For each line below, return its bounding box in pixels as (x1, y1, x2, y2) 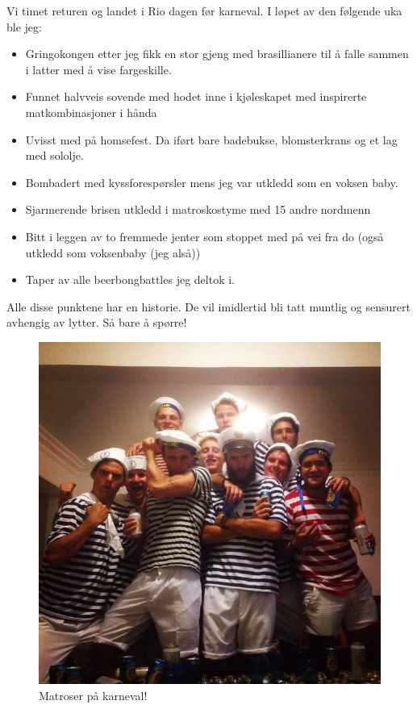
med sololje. (25, 147, 84, 164)
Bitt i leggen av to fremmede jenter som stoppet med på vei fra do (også (25, 227, 384, 244)
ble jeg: (6, 18, 42, 35)
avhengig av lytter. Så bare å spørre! (6, 314, 187, 331)
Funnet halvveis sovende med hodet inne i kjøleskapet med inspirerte (25, 88, 367, 105)
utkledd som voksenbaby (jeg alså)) (25, 244, 201, 261)
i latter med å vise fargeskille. (25, 60, 172, 77)
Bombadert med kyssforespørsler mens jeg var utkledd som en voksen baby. (25, 173, 398, 190)
